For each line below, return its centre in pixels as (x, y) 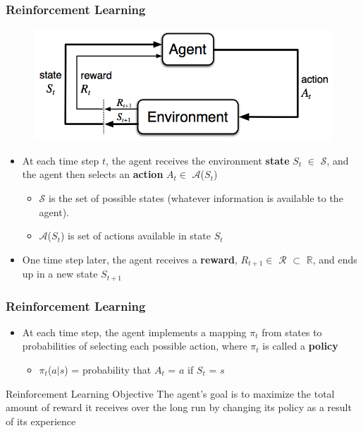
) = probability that (108, 370)
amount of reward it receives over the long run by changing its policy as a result (179, 407)
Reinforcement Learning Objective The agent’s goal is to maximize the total (170, 393)
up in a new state (60, 274)
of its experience (41, 421)
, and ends (335, 259)
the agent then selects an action (93, 174)
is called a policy (300, 346)
